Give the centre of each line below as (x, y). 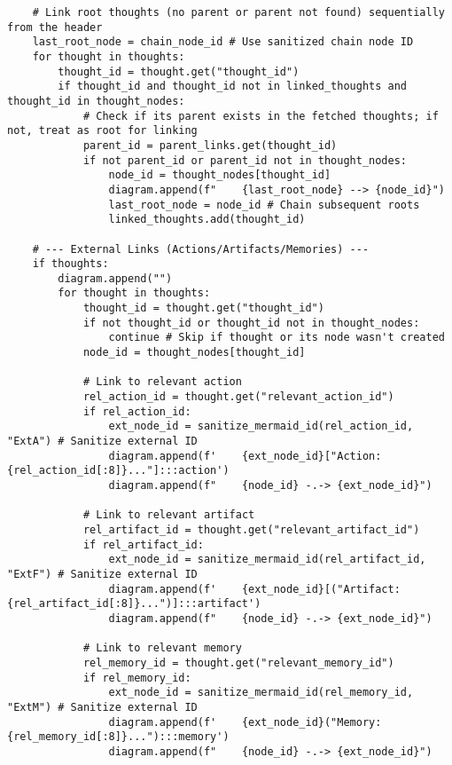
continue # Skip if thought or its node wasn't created (277, 338)
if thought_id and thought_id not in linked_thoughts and (233, 87)
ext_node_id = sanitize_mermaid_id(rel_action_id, (261, 426)
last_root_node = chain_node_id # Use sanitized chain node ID (223, 42)
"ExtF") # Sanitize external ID (102, 574)
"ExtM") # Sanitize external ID (102, 707)
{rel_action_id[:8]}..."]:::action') (118, 471)
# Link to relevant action (162, 382)
